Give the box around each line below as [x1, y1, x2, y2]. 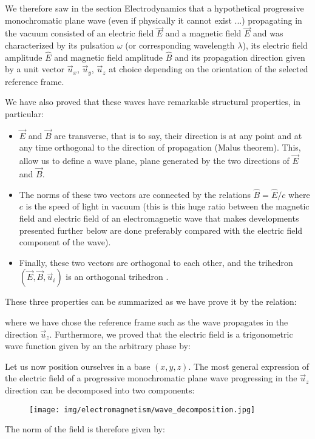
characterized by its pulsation [5, 39, 115, 51]
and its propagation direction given [175, 50, 305, 63]
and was [252, 27, 283, 39]
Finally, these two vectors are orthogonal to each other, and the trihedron [19, 256, 293, 268]
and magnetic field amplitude [54, 50, 163, 63]
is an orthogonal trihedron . [66, 270, 169, 283]
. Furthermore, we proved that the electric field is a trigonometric [49, 327, 293, 340]
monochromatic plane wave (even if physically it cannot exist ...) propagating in [5, 13, 302, 26]
